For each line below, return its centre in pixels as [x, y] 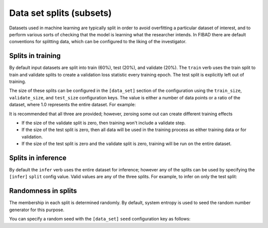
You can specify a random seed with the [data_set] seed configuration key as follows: [100, 219]
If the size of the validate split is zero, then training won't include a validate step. [104, 123]
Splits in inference [38, 158]
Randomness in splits [43, 191]
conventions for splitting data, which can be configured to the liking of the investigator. [98, 42]
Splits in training [35, 56]
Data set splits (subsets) [60, 13]
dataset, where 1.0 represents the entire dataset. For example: [72, 105]
